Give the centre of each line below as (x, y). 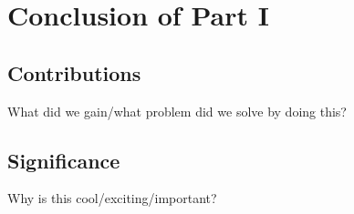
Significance (64, 160)
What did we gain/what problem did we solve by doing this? (177, 111)
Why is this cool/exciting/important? (112, 198)
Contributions (74, 72)
